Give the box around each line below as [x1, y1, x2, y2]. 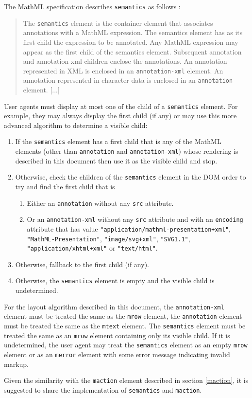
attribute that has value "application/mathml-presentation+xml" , [27, 223, 231, 234]
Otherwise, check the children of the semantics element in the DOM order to [15, 172, 246, 182]
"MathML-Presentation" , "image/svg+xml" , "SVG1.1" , [27, 233, 190, 243]
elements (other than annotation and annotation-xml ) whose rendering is [15, 146, 238, 156]
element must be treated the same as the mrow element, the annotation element [4, 311, 242, 321]
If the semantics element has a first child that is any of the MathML [15, 136, 221, 146]
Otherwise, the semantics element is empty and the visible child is [15, 275, 215, 286]
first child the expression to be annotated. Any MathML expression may [23, 36, 238, 47]
